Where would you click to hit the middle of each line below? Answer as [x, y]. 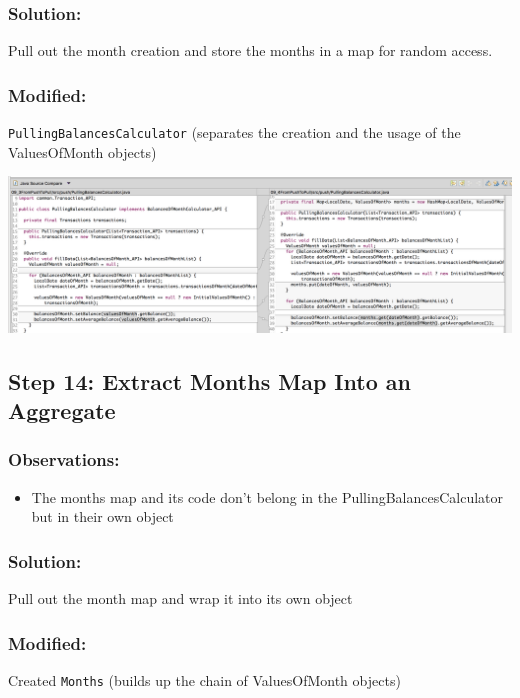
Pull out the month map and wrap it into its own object [180, 598]
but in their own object [102, 516]
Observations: [64, 459]
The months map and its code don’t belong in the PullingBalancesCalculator [267, 496]
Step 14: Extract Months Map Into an [209, 380]
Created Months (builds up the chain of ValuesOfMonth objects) [204, 680]
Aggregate [62, 410]
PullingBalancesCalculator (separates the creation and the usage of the [234, 132]
